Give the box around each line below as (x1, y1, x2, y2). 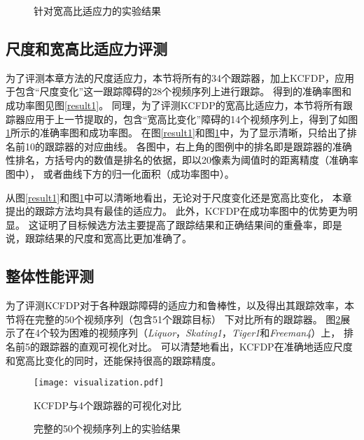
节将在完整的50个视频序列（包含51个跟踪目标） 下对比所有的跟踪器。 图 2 (6, 311, 341, 326)
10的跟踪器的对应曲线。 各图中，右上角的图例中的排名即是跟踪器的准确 (24, 139, 352, 153)
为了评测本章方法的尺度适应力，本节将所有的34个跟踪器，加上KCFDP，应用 (6, 70, 354, 85)
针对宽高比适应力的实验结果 (34, 3, 161, 17)
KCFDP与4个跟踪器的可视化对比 (34, 397, 181, 412)
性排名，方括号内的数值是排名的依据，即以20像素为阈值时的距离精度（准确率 (6, 152, 358, 167)
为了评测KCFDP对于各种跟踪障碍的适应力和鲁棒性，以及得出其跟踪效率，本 (6, 298, 354, 313)
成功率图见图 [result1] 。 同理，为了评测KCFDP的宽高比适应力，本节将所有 (6, 97, 343, 112)
